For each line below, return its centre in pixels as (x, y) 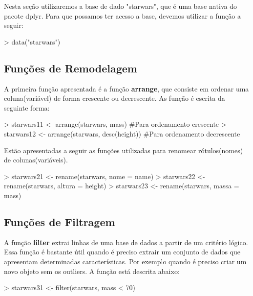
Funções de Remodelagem (71, 68)
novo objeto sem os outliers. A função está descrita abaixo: (92, 271)
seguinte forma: (27, 107)
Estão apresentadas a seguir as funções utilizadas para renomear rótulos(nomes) (124, 150)
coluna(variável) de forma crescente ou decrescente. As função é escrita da (115, 98)
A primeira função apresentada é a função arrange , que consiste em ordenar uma (126, 88)
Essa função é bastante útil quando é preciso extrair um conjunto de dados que (122, 252)
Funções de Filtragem (60, 221)
